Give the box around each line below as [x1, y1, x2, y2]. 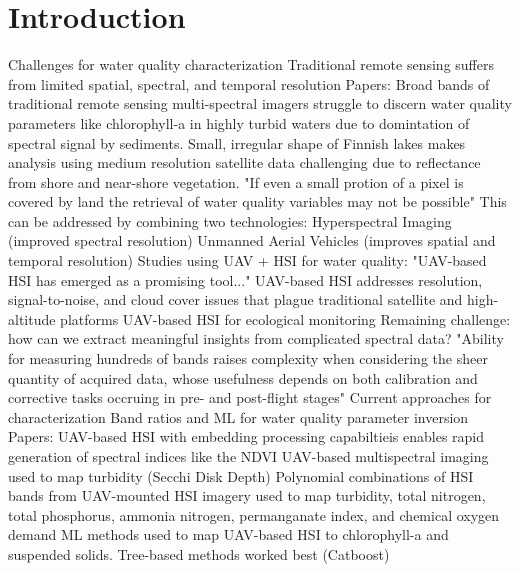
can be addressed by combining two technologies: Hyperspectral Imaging [8, 210, 452, 231]
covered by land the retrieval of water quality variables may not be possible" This [8, 191, 507, 212]
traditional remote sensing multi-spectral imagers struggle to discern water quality [8, 93, 512, 114]
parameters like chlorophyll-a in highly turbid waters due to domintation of [8, 112, 470, 133]
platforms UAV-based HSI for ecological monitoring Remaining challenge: [60, 308, 511, 329]
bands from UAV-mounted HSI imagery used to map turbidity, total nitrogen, [8, 485, 486, 506]
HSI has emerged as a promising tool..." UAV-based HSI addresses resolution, [8, 269, 483, 290]
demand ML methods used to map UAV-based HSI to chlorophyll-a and [8, 524, 449, 545]
